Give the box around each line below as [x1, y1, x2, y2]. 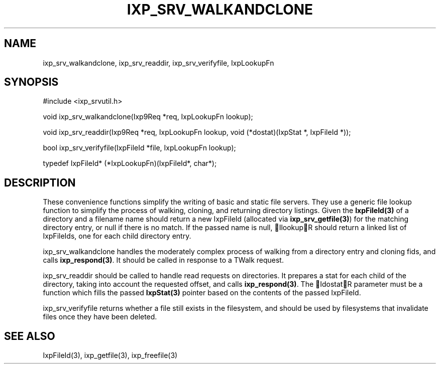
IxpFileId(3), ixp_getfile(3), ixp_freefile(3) [43, 351, 178, 360]
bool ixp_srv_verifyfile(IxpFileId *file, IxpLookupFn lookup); [43, 143, 236, 152]
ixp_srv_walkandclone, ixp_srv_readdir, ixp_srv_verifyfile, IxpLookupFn [43, 58, 274, 67]
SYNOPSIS [4, 76, 59, 89]
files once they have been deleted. [43, 312, 157, 321]
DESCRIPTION [4, 176, 76, 189]
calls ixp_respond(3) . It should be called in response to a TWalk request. [43, 256, 284, 265]
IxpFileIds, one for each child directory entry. [43, 232, 191, 241]
